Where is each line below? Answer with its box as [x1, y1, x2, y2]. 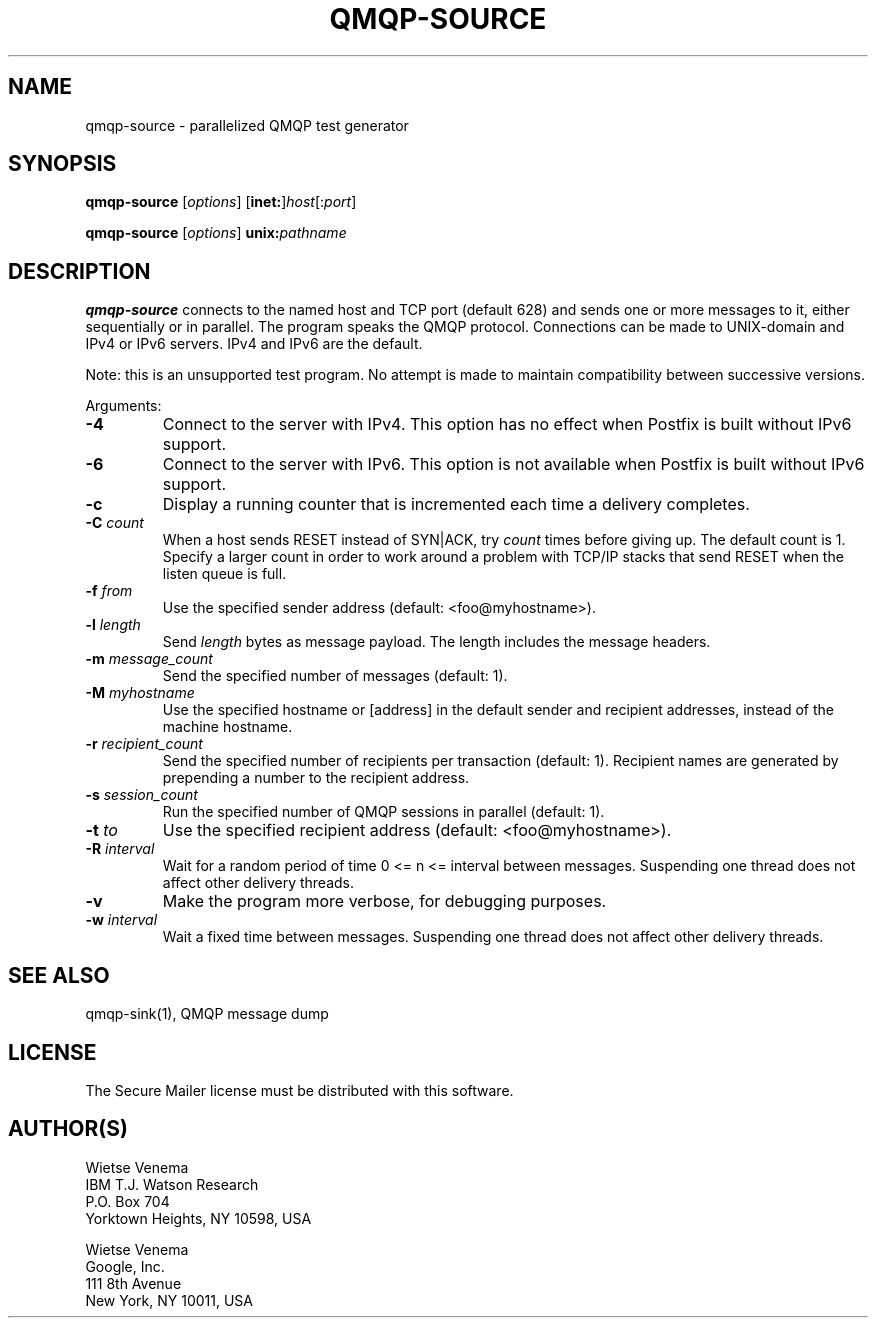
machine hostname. [162, 718, 293, 736]
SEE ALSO [8, 962, 110, 988]
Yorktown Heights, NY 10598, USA [85, 1209, 312, 1227]
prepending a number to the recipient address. [162, 769, 470, 787]
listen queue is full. [162, 565, 287, 583]
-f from [85, 582, 133, 600]
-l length [85, 616, 141, 634]
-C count [85, 514, 144, 532]
